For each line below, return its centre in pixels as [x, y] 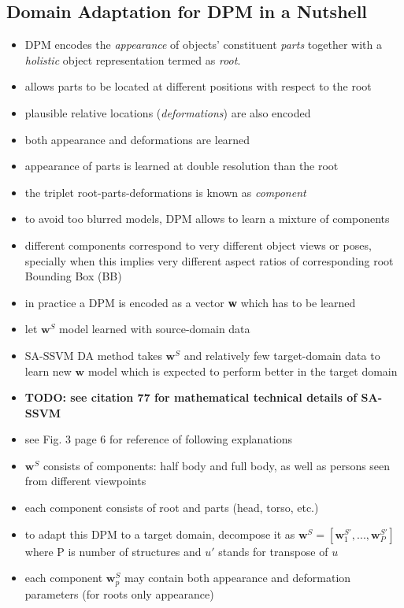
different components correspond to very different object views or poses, [198, 245]
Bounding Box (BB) [73, 276]
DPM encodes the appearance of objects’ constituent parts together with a [203, 44]
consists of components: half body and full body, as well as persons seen [217, 465]
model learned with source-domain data [155, 329]
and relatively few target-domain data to [282, 355]
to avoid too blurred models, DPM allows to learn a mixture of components [207, 219]
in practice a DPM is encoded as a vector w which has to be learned [190, 302]
